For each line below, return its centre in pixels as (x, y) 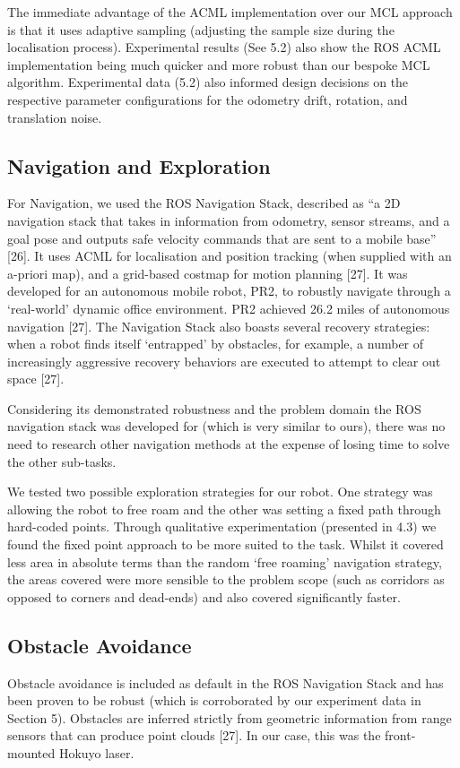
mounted (31, 753)
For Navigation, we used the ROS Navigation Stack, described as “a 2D (204, 203)
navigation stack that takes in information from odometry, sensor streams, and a (229, 220)
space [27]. (36, 379)
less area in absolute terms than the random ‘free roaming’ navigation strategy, (225, 561)
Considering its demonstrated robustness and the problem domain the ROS (214, 408)
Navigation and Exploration (139, 165)
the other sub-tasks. (62, 461)
